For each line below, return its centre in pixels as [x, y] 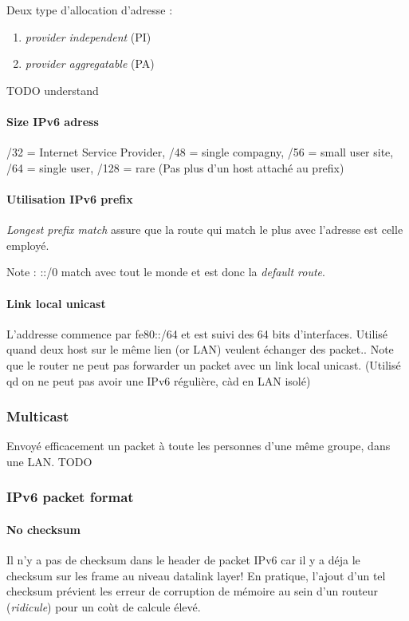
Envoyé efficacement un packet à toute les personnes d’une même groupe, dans [199, 446]
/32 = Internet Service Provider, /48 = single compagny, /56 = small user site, [200, 152]
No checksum [43, 529]
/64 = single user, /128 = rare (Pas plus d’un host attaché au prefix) [175, 167]
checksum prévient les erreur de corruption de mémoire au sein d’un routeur [193, 591]
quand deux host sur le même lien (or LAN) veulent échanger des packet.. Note [200, 349]
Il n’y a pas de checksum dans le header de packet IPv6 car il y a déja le [183, 560]
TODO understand [53, 90]
